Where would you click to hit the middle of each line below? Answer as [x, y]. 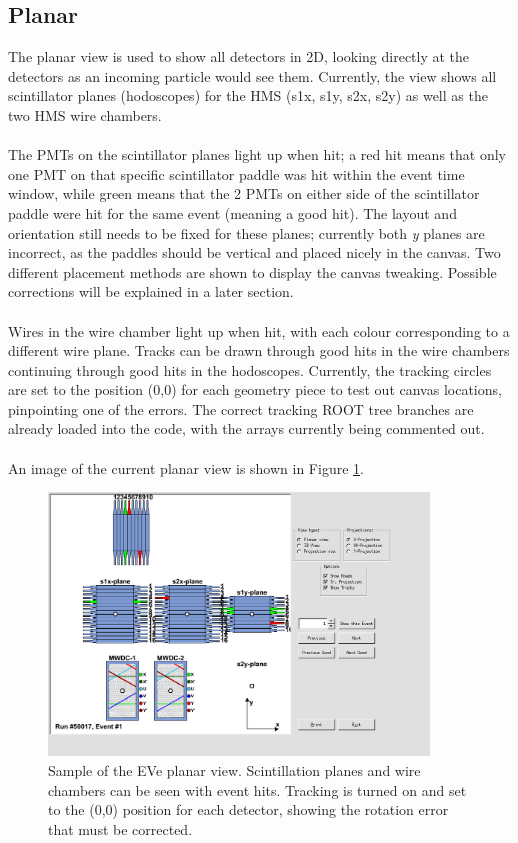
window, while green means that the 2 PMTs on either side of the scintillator [244, 193]
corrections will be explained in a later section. [151, 291]
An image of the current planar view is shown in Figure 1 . [186, 467]
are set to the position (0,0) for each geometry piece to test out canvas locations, [255, 389]
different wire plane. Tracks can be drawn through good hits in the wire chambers [259, 350]
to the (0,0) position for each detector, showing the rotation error [248, 809]
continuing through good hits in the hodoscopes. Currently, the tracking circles [250, 369]
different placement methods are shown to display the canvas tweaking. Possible [252, 271]
